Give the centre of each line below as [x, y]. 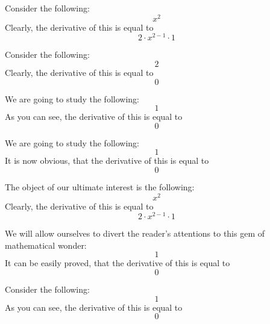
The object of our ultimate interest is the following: [100, 186]
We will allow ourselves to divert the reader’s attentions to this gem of [135, 233]
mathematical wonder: [46, 245]
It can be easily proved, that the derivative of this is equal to [118, 263]
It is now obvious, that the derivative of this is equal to [107, 160]
